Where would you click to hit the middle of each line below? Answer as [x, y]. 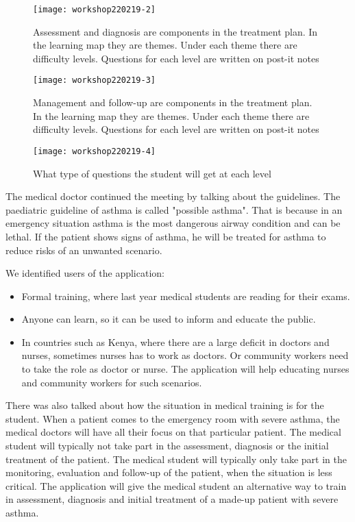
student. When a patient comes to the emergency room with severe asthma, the [173, 418]
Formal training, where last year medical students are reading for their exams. [186, 296]
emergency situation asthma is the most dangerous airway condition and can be [173, 223]
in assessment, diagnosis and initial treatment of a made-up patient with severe [172, 499]
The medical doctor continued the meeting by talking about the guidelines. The [173, 196]
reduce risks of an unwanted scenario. [84, 250]
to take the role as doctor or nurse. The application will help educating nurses [185, 369]
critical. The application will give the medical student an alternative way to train [176, 485]
